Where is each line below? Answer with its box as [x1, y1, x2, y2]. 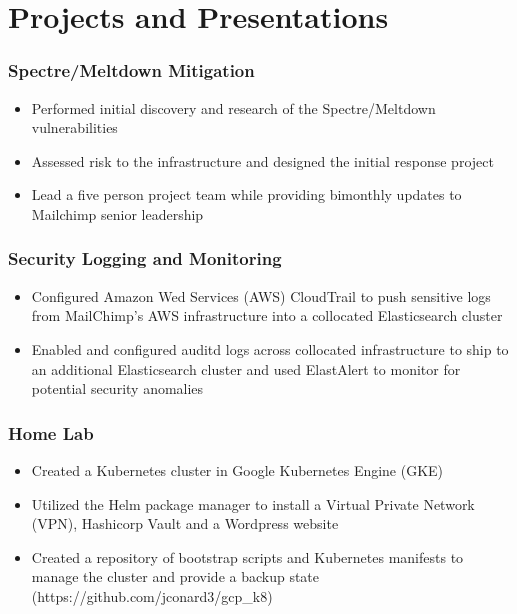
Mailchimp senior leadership [31, 203, 204, 224]
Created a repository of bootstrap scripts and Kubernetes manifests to [31, 546, 464, 567]
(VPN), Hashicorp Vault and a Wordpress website [31, 513, 339, 534]
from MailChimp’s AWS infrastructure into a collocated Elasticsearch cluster [31, 305, 503, 326]
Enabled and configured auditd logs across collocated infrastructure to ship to [31, 338, 509, 359]
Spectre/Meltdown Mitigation [8, 58, 255, 83]
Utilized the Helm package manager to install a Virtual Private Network [31, 493, 475, 514]
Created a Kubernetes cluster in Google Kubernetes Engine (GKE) [31, 459, 444, 480]
